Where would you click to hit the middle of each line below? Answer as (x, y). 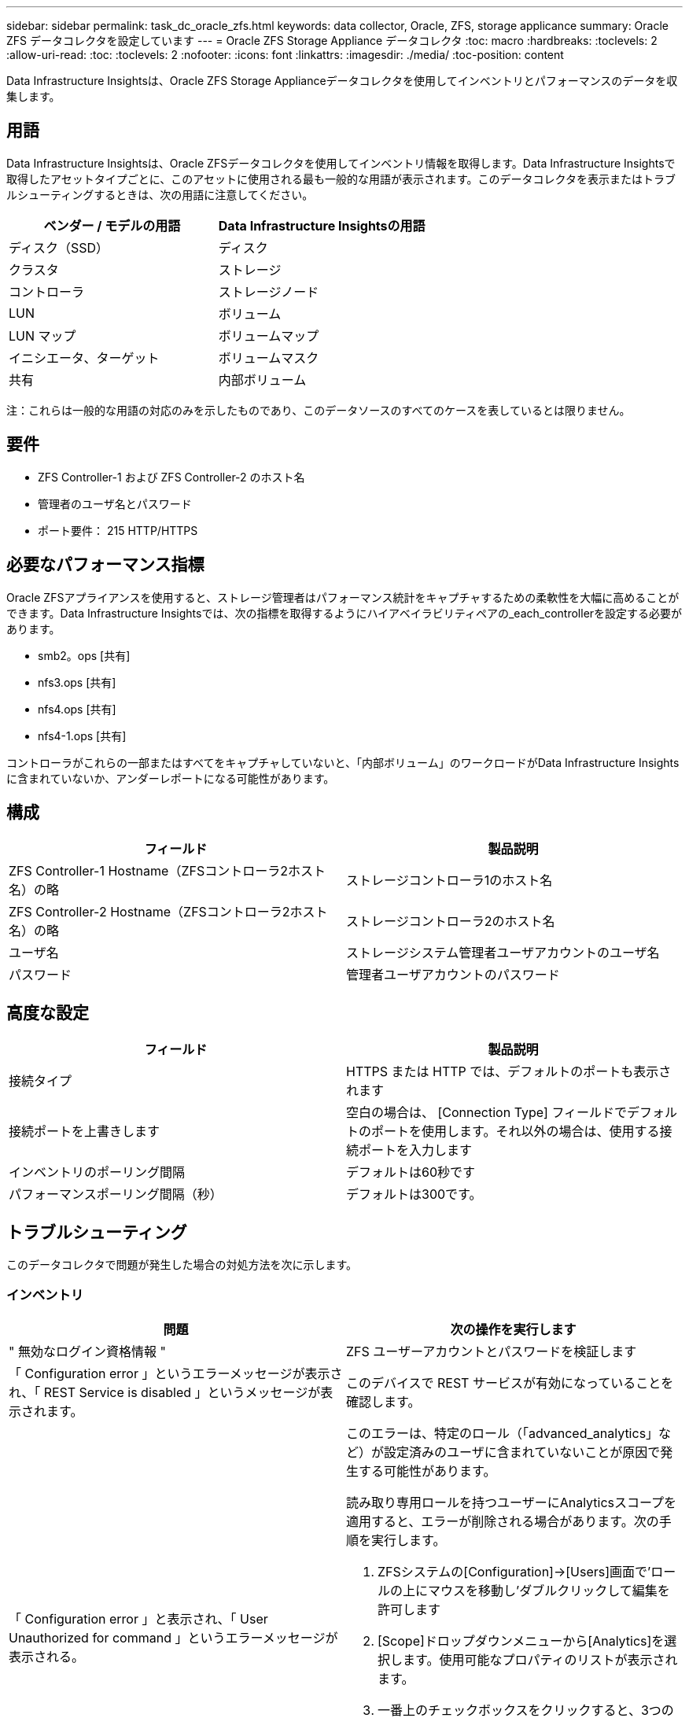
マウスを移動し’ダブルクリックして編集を (549, 1590)
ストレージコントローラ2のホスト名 (451, 922)
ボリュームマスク (269, 358)
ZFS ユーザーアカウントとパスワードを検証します (492, 1351)
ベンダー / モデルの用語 (112, 225)
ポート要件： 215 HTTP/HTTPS (118, 530)
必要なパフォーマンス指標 (105, 565)
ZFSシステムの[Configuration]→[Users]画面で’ (514, 1571)
